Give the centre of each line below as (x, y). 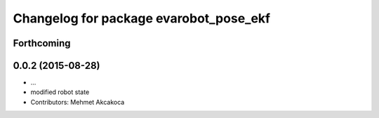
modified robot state (60, 92)
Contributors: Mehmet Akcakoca (78, 102)
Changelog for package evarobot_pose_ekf (141, 18)
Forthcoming (42, 43)
